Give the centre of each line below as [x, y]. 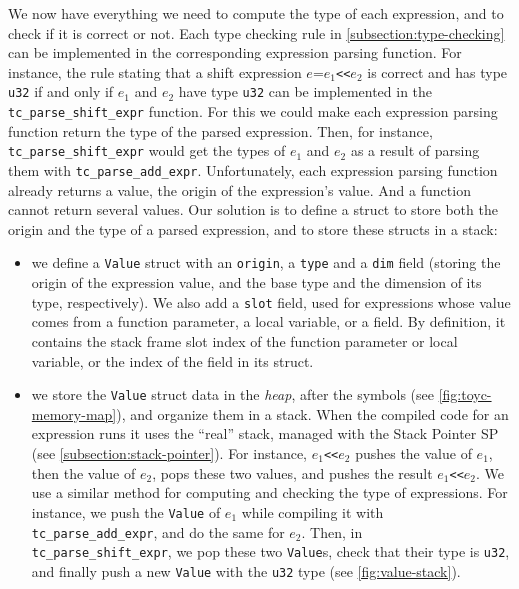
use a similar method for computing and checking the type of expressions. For [269, 492]
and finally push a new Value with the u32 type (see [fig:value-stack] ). [246, 570]
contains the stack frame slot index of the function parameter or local [244, 340]
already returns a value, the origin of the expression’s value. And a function [239, 189]
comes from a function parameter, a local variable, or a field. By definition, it [268, 321]
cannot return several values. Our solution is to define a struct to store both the [253, 209]
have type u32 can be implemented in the [305, 91]
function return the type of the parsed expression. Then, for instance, [220, 130]
